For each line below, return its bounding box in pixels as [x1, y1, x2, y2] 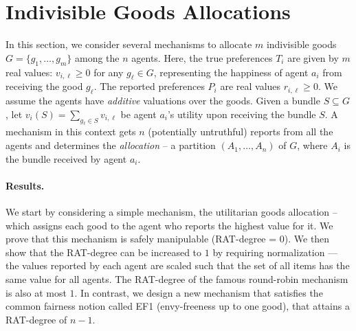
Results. [5, 178, 45, 192]
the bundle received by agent [5, 151, 127, 165]
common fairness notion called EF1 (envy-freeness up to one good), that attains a [5, 299, 350, 313]
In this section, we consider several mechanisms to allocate [5, 37, 252, 52]
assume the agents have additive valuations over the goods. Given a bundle [5, 93, 320, 108]
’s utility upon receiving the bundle [167, 106, 316, 121]
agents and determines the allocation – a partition [5, 138, 216, 152]
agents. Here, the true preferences [131, 50, 273, 65]
